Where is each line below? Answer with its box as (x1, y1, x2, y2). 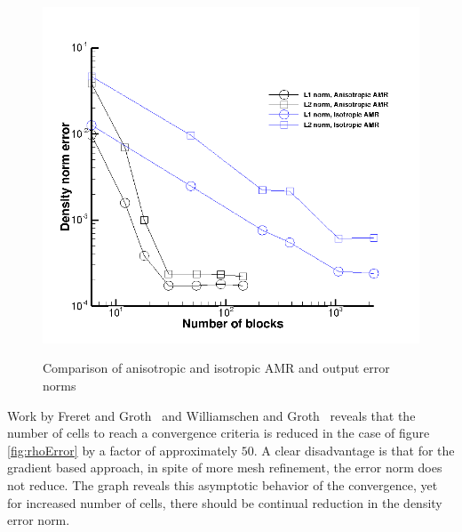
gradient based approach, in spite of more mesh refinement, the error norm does (7, 458, 442, 477)
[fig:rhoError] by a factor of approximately (7, 440, 238, 459)
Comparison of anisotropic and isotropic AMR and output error (43, 359, 390, 377)
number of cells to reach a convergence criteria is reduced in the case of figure (7, 423, 430, 442)
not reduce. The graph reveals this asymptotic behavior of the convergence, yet (7, 475, 438, 494)
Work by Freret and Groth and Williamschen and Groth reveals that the (7, 406, 416, 424)
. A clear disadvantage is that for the (253, 440, 455, 459)
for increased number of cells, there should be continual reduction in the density (7, 493, 442, 512)
